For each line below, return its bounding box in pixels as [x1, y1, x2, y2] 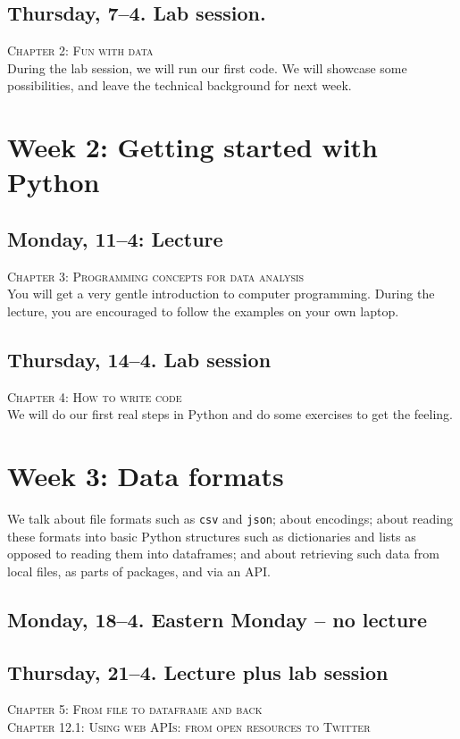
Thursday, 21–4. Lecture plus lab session [7, 658, 389, 685]
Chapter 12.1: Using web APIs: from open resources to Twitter [7, 718, 371, 736]
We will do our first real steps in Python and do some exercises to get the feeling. [7, 405, 453, 424]
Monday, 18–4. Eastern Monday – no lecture [7, 605, 428, 633]
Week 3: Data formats [7, 458, 284, 494]
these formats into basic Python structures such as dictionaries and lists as [7, 526, 416, 545]
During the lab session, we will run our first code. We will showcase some [7, 58, 407, 77]
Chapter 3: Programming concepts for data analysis [7, 266, 305, 285]
